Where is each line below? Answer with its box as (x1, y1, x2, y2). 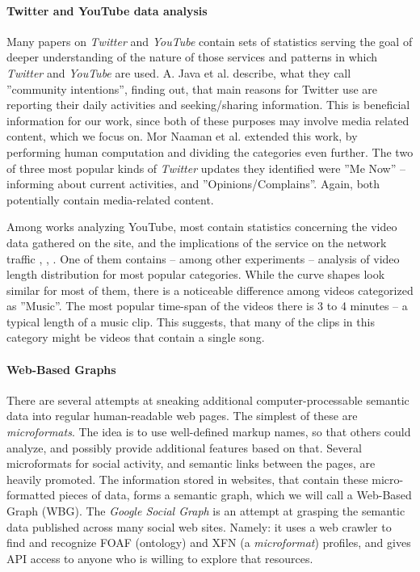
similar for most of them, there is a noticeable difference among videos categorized (6, 281, 414, 298)
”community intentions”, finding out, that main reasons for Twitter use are (6, 80, 377, 97)
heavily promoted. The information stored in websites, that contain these (6, 470, 368, 487)
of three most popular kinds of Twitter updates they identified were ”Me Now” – (6, 159, 405, 176)
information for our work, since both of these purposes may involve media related (6, 111, 409, 128)
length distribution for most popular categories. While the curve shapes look (6, 266, 385, 283)
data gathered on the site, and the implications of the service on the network (6, 233, 387, 250)
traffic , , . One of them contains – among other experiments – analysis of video (6, 250, 400, 267)
